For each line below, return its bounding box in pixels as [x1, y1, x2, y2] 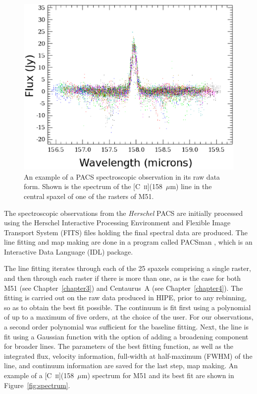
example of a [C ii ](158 [4, 370, 74, 381]
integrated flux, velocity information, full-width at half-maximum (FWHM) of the [4, 350, 253, 361]
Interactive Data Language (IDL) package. [4, 246, 133, 257]
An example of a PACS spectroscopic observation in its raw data [24, 171, 220, 182]
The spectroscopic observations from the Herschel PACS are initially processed [4, 207, 243, 218]
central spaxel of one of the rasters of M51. [24, 191, 154, 201]
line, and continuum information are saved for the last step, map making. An [4, 360, 238, 371]
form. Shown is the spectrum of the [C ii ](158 [24, 181, 162, 192]
